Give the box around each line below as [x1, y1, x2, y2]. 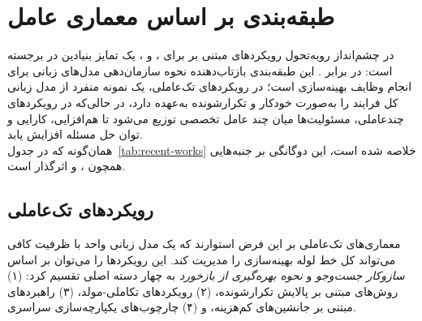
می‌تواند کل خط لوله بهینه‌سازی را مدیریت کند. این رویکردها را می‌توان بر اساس [7, 250, 396, 267]
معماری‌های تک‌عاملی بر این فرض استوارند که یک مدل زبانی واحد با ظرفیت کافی [7, 235, 401, 252]
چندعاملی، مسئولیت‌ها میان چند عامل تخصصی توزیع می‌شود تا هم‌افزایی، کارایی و [7, 109, 404, 126]
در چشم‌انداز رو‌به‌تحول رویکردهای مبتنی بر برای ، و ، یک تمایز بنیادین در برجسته [7, 46, 394, 63]
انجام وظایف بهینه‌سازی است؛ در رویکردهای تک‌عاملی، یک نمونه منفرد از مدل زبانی [7, 78, 412, 95]
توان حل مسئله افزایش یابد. [7, 126, 143, 143]
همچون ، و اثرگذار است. [7, 157, 126, 174]
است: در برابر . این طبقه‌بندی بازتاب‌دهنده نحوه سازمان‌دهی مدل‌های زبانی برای [7, 62, 393, 79]
